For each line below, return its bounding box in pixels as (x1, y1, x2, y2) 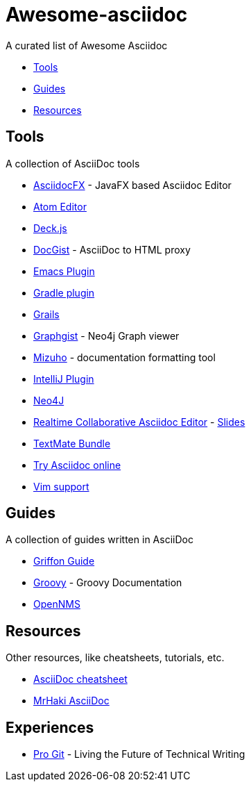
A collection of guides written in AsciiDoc (6, 533, 193, 546)
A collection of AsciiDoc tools (6, 157, 140, 169)
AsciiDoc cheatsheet (33, 673, 128, 686)
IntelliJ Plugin (33, 372, 94, 385)
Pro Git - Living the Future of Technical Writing (33, 748, 245, 761)
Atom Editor (33, 200, 87, 213)
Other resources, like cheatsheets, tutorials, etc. (6, 652, 225, 664)
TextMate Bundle (33, 437, 111, 449)
